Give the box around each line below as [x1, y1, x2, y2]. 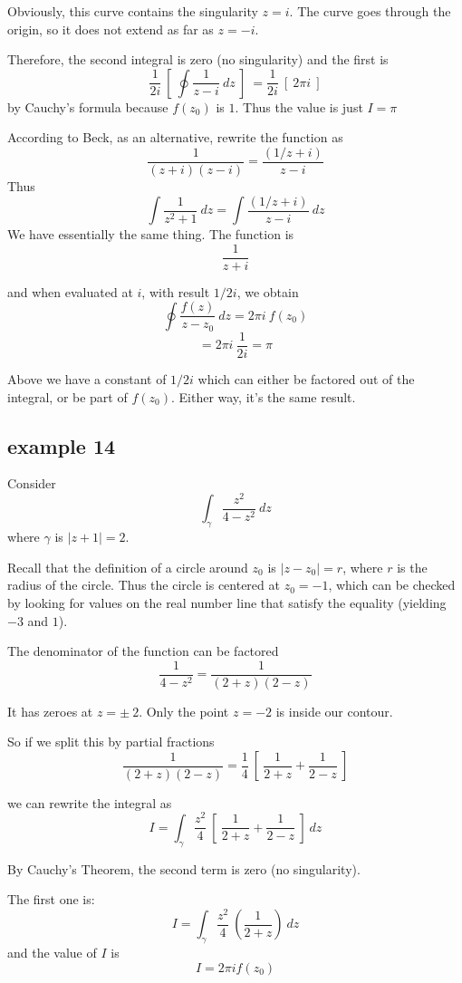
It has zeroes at [7, 701, 93, 720]
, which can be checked [328, 575, 456, 594]
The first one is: [7, 890, 95, 909]
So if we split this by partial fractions [7, 732, 215, 751]
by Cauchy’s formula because [7, 97, 168, 116]
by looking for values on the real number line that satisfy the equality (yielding [7, 593, 447, 612]
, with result [141, 282, 210, 301]
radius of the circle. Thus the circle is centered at [7, 575, 280, 594]
